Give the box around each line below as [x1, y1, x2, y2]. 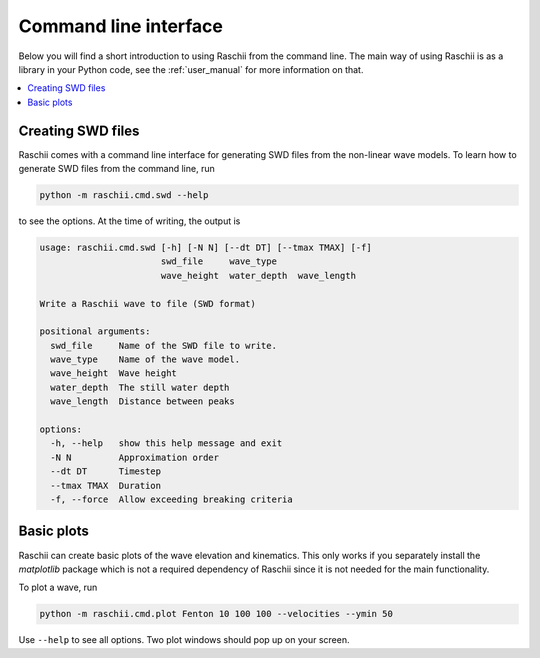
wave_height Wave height [50, 368, 177, 379]
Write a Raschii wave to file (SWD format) [39, 298, 257, 309]
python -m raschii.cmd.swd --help [39, 190, 209, 200]
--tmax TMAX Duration [50, 480, 162, 491]
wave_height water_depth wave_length [160, 270, 357, 281]
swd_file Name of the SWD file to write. [50, 340, 277, 351]
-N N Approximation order [50, 451, 220, 463]
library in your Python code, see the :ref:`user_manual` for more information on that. [18, 63, 364, 75]
